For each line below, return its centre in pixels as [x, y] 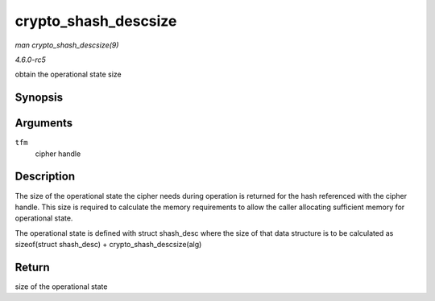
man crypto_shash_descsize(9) [67, 45]
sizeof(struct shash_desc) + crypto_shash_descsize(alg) [108, 245]
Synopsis [39, 98]
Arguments [44, 124]
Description [45, 177]
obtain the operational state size [68, 74]
